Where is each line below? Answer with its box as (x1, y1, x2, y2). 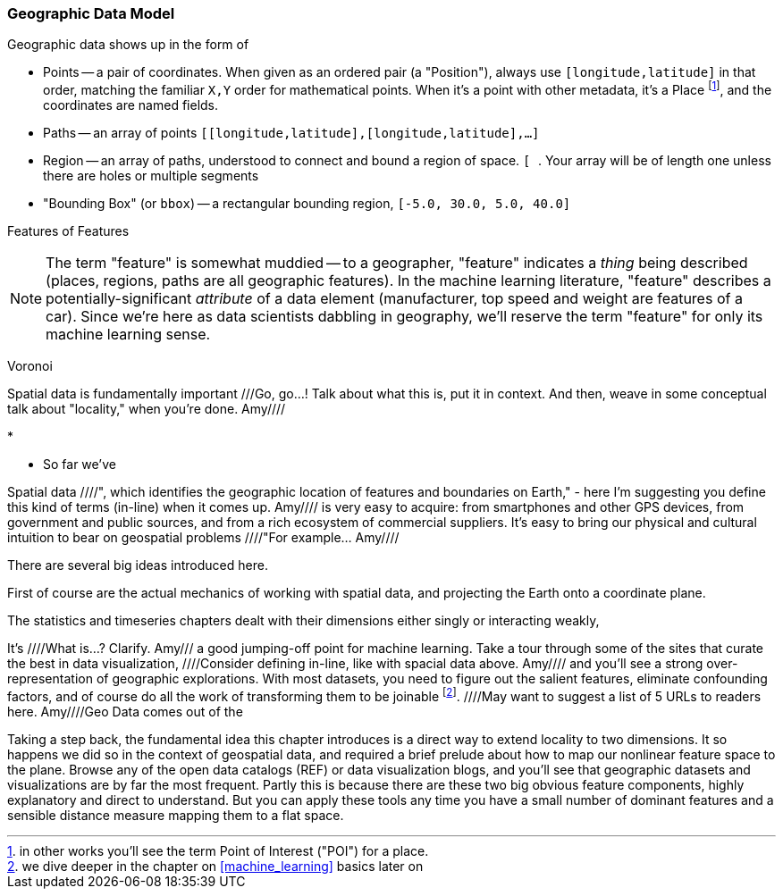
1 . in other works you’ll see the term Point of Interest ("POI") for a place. (7, 842, 429, 858)
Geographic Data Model (7, 4, 175, 22)
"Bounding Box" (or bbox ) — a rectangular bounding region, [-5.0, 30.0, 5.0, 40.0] (43, 196, 571, 212)
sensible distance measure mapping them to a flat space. (7, 807, 344, 823)
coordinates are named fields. (43, 97, 219, 113)
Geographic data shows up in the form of (7, 37, 249, 53)
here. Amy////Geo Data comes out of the (7, 703, 243, 719)
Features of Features (7, 223, 130, 239)
